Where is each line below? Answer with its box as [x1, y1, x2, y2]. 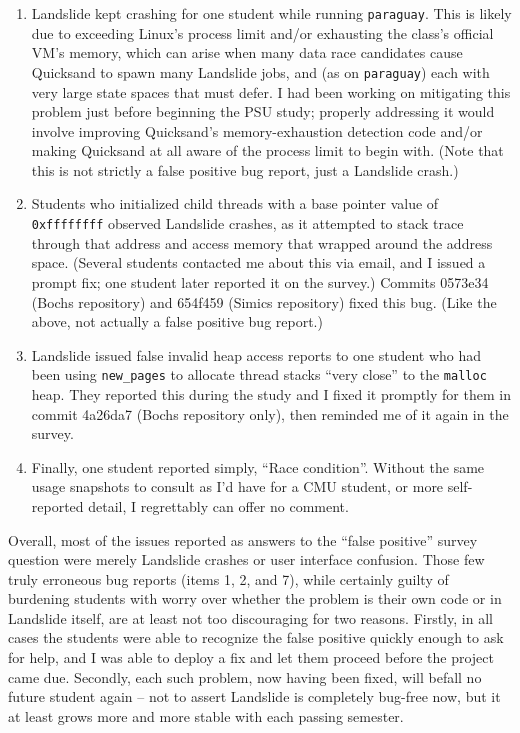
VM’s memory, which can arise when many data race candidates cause [31, 42, 463, 63]
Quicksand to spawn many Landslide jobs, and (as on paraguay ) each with [31, 61, 490, 82]
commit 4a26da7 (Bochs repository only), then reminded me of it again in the [31, 403, 509, 424]
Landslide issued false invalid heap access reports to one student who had [31, 344, 482, 365]
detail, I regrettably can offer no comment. [88, 495, 349, 516]
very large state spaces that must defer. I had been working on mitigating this [31, 81, 511, 102]
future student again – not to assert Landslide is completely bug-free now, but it [8, 686, 501, 707]
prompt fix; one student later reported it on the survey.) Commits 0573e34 [31, 271, 489, 292]
